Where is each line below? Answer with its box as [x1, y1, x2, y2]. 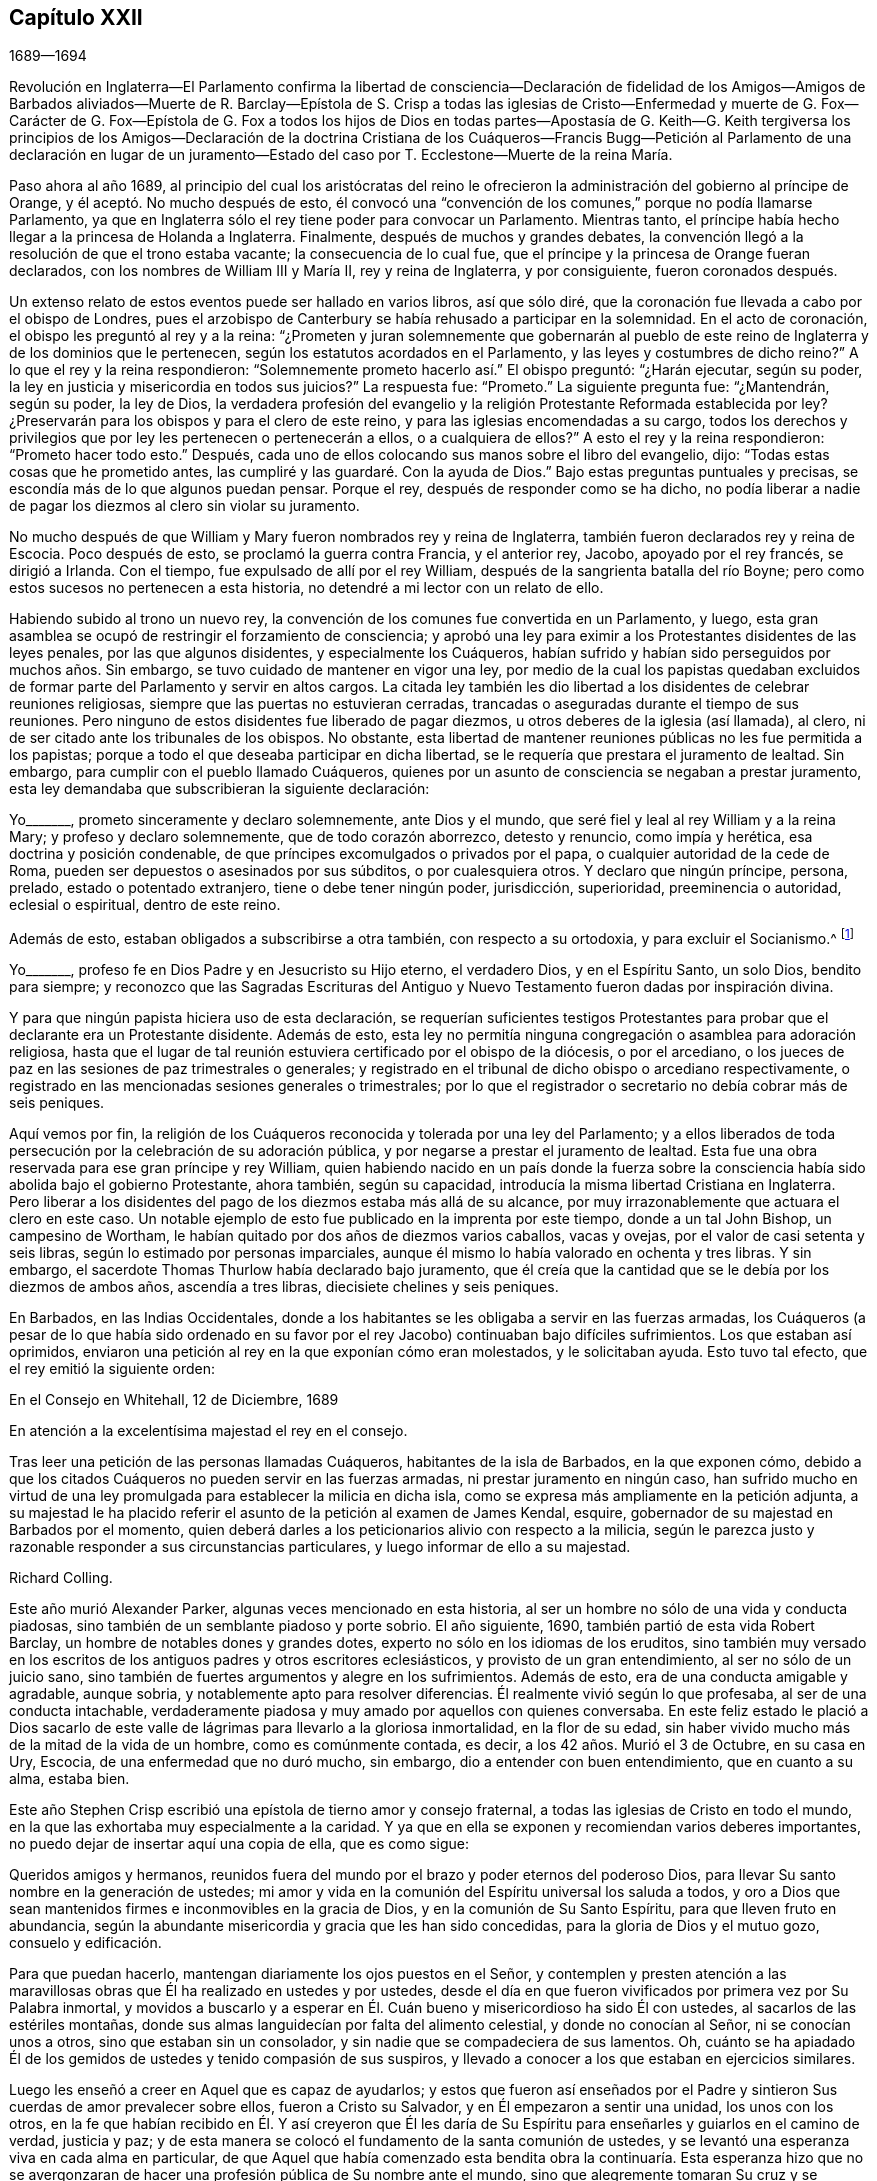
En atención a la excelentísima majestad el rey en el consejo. [9, 1422, 408, 1440]
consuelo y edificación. [9, 1934, 162, 1952]
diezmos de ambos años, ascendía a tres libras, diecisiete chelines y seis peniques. [9, 1278, 559, 1296]
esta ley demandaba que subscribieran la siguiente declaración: [9, 780, 430, 798]
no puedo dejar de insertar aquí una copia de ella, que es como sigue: [9, 1835, 470, 1853]
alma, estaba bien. [9, 1770, 130, 1788]
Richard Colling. [9, 1569, 113, 1587]
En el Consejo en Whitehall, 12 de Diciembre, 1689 [9, 1391, 339, 1409]
